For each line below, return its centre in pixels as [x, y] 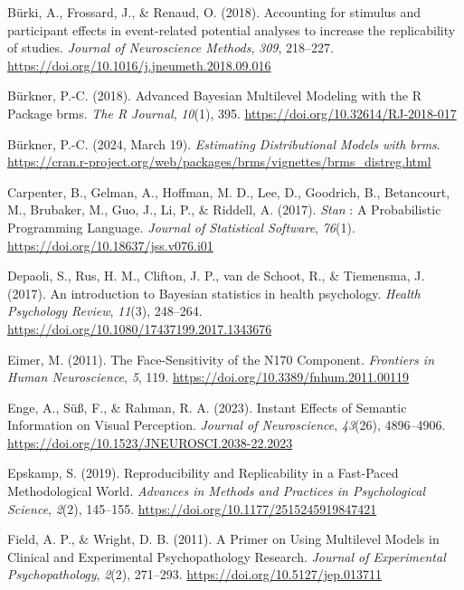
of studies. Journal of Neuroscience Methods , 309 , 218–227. [170, 48]
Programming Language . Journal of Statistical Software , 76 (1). [181, 227]
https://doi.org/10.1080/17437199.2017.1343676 [140, 328]
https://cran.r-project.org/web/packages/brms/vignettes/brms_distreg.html [219, 162]
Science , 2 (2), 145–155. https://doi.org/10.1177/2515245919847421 [192, 508]
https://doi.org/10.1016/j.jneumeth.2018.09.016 [139, 65]
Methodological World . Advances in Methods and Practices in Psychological [216, 491]
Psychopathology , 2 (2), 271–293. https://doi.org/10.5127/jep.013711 [194, 574]
